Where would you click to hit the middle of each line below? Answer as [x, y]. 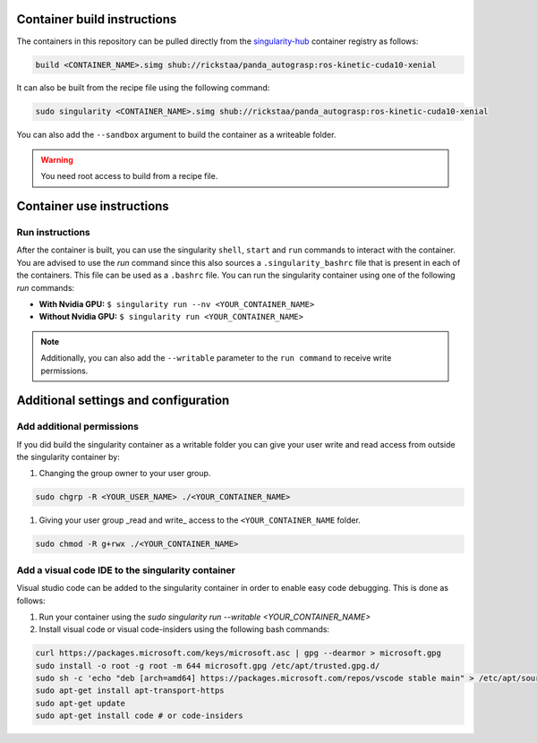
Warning [57, 159]
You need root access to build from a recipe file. [129, 176]
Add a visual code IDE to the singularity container [126, 570]
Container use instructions [93, 206]
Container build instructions [97, 19]
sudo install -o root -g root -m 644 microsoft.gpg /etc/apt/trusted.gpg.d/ [208, 666]
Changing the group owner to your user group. [125, 474]
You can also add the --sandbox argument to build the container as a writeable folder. [176, 135]
